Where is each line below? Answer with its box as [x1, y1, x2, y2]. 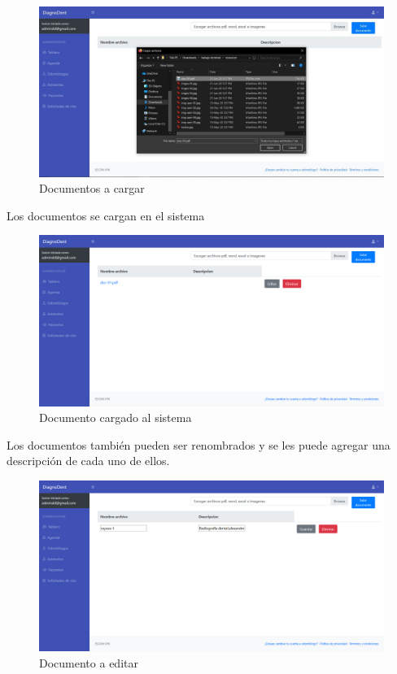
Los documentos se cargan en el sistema [7, 207, 205, 224]
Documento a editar [39, 654, 138, 671]
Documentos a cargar [39, 180, 145, 197]
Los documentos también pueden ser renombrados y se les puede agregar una [7, 436, 390, 453]
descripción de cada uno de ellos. [7, 452, 170, 469]
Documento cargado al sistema [39, 409, 192, 426]
